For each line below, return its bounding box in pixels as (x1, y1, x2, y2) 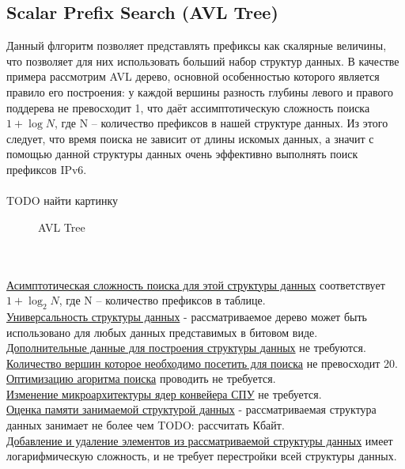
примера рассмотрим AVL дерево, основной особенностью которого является (6, 68, 380, 85)
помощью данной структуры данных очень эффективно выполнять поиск (6, 146, 358, 162)
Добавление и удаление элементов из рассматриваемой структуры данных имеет (6, 432, 393, 448)
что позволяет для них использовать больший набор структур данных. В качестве (6, 52, 399, 69)
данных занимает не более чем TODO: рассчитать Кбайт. (6, 417, 285, 433)
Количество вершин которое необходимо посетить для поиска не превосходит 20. (6, 354, 399, 371)
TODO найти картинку (6, 192, 119, 209)
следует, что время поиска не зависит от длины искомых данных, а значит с (6, 130, 374, 146)
